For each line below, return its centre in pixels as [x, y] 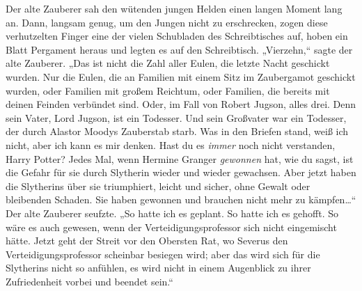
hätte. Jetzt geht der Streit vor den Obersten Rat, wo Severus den [147, 241]
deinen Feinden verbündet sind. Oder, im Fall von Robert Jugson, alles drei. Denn [181, 104]
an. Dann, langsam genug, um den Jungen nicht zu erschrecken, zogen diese [167, 22]
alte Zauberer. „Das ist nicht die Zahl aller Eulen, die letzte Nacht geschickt [168, 63]
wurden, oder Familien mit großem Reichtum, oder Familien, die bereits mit [168, 90]
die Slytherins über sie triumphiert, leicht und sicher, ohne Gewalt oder [158, 186]
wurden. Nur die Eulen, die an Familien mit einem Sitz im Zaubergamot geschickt [181, 76]
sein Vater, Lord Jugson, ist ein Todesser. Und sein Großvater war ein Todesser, [176, 117]
